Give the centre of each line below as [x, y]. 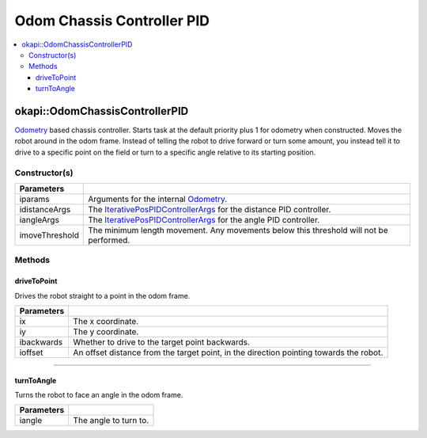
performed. [109, 240]
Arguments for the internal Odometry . [158, 199]
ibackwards [41, 342]
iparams [35, 199]
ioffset [31, 352]
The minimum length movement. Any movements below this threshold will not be [238, 230]
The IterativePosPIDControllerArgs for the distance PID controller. [210, 209]
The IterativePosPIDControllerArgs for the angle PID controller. [204, 219]
